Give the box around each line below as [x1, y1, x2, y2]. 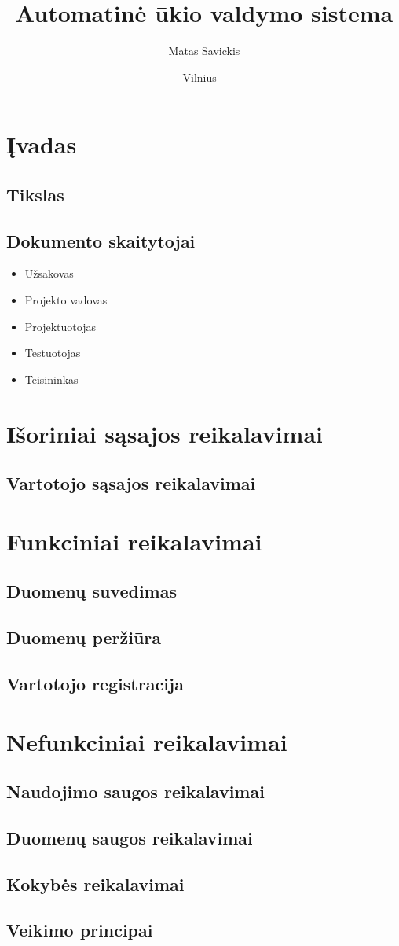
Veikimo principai [6, 918, 153, 942]
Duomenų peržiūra [6, 625, 162, 650]
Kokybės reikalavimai [6, 871, 185, 896]
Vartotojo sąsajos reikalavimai [6, 471, 256, 495]
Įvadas [6, 128, 77, 160]
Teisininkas [24, 370, 79, 387]
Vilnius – [182, 68, 226, 85]
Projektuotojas [24, 318, 96, 334]
